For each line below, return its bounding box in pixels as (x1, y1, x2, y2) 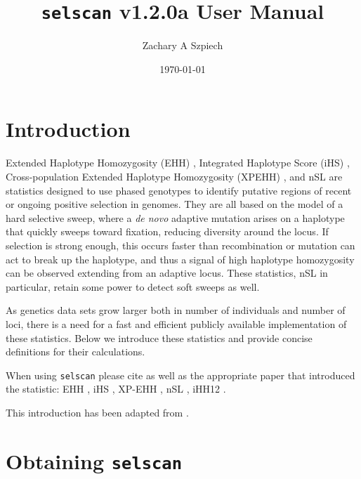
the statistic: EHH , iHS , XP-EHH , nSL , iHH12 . (6, 381, 226, 396)
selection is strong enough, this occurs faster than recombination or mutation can (6, 237, 355, 252)
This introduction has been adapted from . (6, 405, 189, 419)
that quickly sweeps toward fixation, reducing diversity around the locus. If (6, 224, 329, 239)
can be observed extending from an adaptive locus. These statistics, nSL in (6, 265, 328, 280)
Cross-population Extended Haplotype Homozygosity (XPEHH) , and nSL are (6, 169, 343, 183)
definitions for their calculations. (6, 344, 145, 359)
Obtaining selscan (6, 446, 183, 475)
